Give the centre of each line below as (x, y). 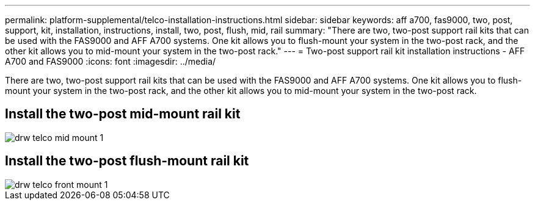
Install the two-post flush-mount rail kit (127, 161)
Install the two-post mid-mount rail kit (123, 114)
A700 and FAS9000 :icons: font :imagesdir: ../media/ (111, 61)
